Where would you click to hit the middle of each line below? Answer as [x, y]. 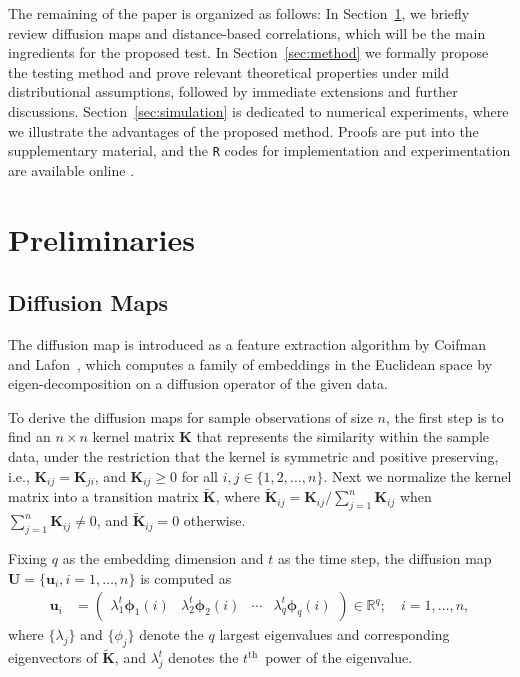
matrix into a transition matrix [103, 496]
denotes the [203, 657]
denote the [171, 634]
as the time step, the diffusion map [384, 558]
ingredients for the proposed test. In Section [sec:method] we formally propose [248, 52]
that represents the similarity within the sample [343, 436]
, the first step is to [445, 416]
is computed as [186, 577]
